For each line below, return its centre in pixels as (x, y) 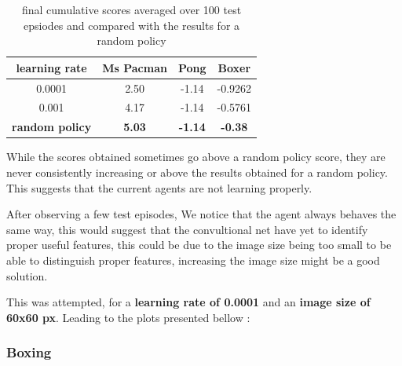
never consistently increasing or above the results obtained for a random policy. (197, 172)
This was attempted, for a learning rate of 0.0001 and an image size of (188, 302)
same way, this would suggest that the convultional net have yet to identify (187, 229)
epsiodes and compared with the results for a (132, 25)
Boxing (29, 352)
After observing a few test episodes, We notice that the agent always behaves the (201, 214)
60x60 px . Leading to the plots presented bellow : (128, 317)
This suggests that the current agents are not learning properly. (159, 187)
